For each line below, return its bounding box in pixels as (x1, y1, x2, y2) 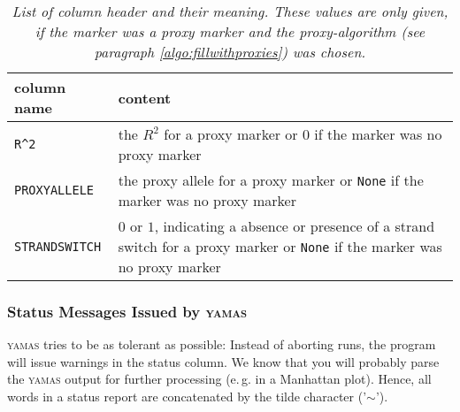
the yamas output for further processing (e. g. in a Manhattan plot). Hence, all (7, 370, 432, 388)
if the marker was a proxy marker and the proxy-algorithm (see (34, 21, 425, 42)
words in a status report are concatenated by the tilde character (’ (7, 387, 367, 405)
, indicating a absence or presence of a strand (154, 216, 435, 236)
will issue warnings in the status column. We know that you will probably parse (7, 352, 440, 370)
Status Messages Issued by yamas (7, 300, 248, 322)
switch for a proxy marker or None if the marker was (118, 236, 442, 256)
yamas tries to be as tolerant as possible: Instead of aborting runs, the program (7, 335, 436, 354)
